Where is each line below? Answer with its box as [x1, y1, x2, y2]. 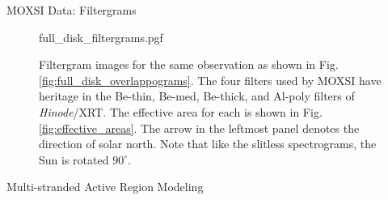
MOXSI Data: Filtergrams [6, 2, 137, 18]
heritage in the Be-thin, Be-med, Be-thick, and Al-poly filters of [39, 87, 355, 104]
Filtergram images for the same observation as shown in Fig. [39, 56, 339, 73]
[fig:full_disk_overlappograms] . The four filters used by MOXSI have [39, 71, 382, 88]
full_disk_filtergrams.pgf [39, 28, 163, 45]
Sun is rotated [39, 151, 109, 168]
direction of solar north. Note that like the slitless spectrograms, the [39, 135, 377, 152]
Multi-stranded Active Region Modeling [6, 178, 204, 195]
